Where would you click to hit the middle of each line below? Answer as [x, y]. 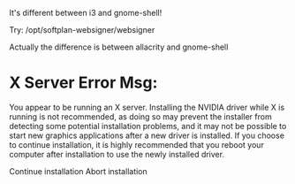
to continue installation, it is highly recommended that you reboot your [137, 144]
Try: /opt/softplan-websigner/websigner [82, 30]
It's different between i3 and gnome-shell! [86, 13]
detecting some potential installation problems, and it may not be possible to [148, 126]
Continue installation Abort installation [78, 171]
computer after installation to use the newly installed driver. [117, 154]
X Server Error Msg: [83, 83]
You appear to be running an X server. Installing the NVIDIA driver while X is [147, 107]
